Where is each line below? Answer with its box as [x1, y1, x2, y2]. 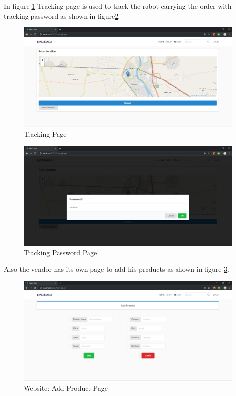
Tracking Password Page [24, 247, 97, 258]
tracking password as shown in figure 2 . [4, 10, 120, 21]
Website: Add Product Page [24, 382, 108, 393]
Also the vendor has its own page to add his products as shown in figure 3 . [4, 264, 229, 274]
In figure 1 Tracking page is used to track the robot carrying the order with [4, 1, 232, 11]
